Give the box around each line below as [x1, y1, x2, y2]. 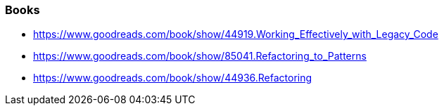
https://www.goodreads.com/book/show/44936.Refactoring [33, 72, 312, 84]
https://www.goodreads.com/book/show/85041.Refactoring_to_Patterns [33, 50, 367, 63]
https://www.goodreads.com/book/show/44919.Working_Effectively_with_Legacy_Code [33, 28, 438, 41]
